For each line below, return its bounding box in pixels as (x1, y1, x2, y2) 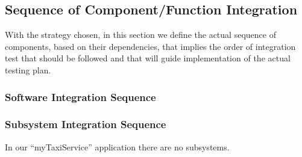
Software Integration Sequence (5, 89, 156, 104)
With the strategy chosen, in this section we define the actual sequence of (5, 28, 276, 41)
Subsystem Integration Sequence (5, 117, 166, 132)
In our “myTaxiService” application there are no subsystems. (5, 140, 230, 153)
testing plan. (5, 63, 51, 76)
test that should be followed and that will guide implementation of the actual (5, 52, 291, 64)
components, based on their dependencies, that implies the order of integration (5, 40, 296, 52)
